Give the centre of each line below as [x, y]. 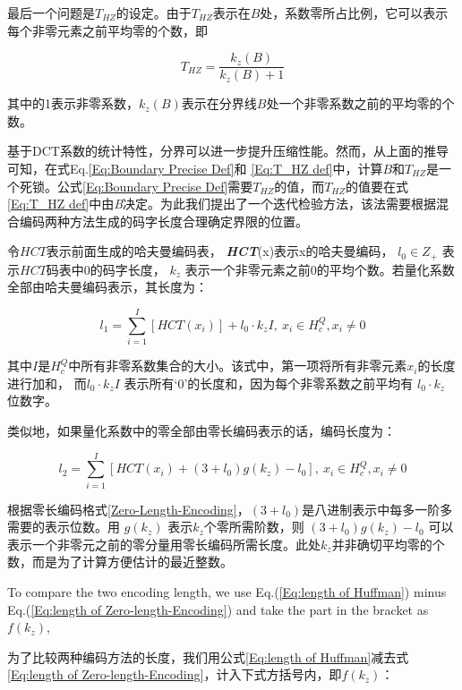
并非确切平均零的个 [388, 544]
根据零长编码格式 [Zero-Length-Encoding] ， [128, 509]
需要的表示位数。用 [64, 527]
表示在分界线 [219, 103]
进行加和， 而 [47, 383]
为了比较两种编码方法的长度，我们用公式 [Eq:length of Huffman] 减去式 [208, 656]
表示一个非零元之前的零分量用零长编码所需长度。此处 [164, 544]
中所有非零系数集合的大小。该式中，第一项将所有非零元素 [238, 366]
